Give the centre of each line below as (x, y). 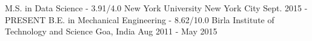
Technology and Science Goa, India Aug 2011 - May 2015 (111, 31)
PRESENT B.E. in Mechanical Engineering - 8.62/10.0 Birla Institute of (140, 19)
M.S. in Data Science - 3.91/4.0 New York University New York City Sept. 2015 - (156, 8)
